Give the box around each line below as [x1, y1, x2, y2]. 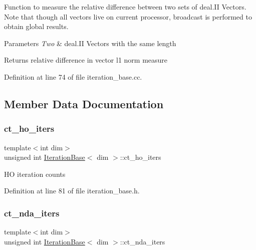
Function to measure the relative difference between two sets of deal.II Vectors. [4, 2, 246, 12]
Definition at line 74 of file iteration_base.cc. [4, 71, 142, 82]
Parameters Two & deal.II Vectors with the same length [4, 38, 176, 48]
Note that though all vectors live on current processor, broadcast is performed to [4, 11, 252, 22]
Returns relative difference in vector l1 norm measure [4, 55, 168, 65]
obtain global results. [4, 21, 69, 32]
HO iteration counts [4, 168, 66, 179]
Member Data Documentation [4, 96, 164, 111]
